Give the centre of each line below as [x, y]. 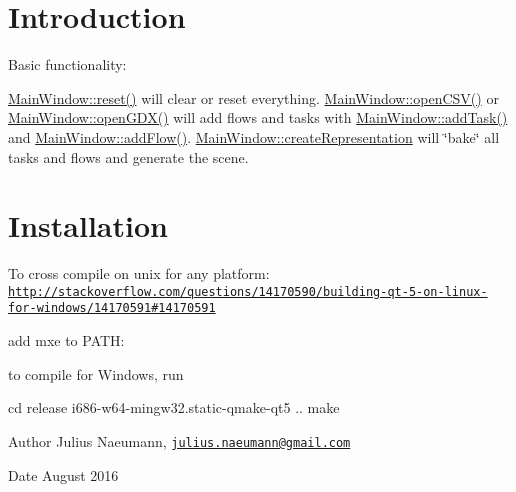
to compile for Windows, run [96, 373]
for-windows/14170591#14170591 [112, 308]
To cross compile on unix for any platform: [139, 273]
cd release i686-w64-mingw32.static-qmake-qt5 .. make [174, 407]
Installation [88, 225]
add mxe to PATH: [66, 340]
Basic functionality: [67, 64]
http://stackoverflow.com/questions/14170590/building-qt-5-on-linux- [248, 291]
